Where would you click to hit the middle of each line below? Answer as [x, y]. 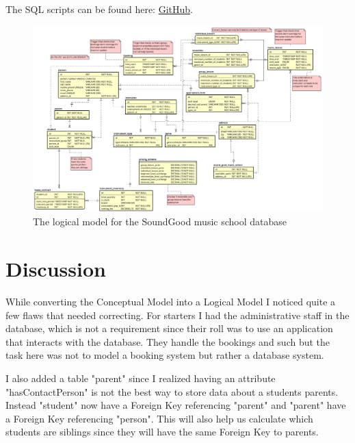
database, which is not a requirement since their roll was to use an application [169, 328]
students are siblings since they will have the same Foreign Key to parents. [162, 432]
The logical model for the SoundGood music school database [160, 221]
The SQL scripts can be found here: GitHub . [99, 9]
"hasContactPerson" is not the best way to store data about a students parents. [172, 391]
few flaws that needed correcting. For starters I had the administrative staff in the [177, 315]
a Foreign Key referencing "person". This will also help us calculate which [159, 418]
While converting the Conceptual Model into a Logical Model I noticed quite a [171, 301]
